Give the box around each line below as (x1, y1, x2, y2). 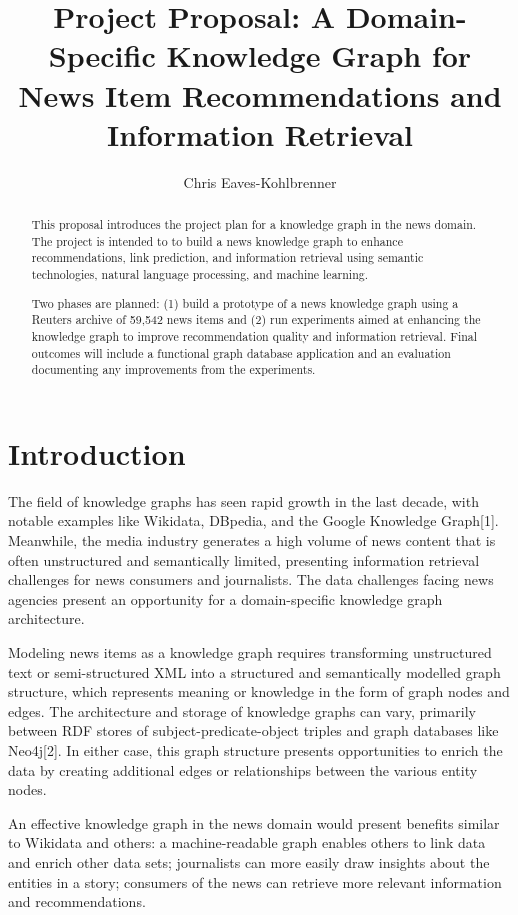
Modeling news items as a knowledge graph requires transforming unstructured (8, 641, 492, 662)
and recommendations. (8, 891, 146, 912)
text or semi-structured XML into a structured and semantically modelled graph (8, 661, 501, 682)
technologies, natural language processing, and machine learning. (31, 266, 369, 283)
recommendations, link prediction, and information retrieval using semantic (31, 249, 424, 266)
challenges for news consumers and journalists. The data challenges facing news (8, 569, 494, 590)
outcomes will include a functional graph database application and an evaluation (31, 344, 451, 361)
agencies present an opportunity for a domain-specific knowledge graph (8, 588, 443, 609)
